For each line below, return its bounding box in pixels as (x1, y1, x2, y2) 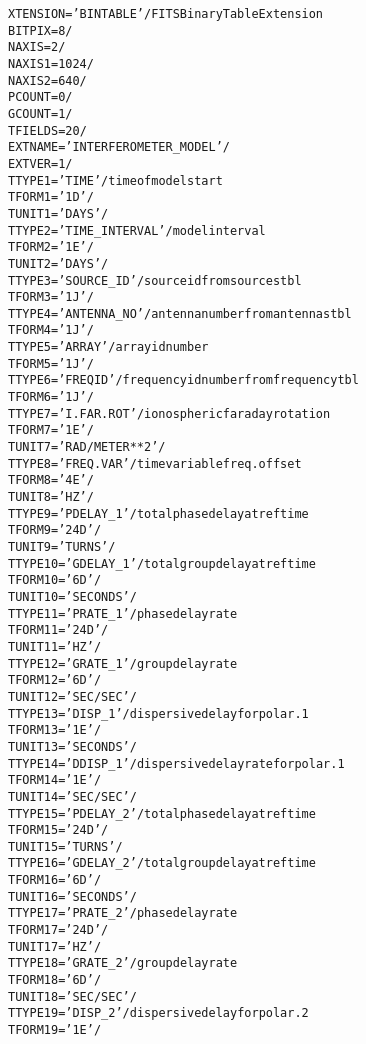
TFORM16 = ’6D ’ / (8, 873, 102, 888)
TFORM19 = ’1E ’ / (8, 1023, 102, 1038)
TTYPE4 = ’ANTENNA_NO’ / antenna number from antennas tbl (8, 306, 352, 321)
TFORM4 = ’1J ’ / (8, 323, 94, 338)
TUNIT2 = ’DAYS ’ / (8, 256, 109, 271)
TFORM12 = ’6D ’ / (8, 673, 102, 688)
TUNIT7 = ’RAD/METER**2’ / (8, 440, 166, 455)
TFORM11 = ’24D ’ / (8, 623, 109, 638)
